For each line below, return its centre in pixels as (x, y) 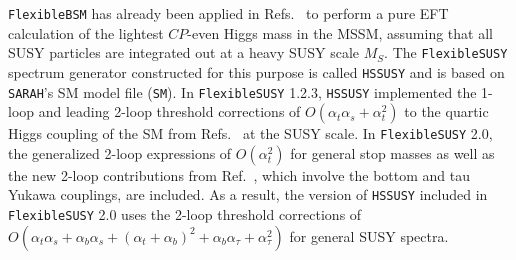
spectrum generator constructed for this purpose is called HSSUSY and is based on (256, 71)
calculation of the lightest (86, 32)
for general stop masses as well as (392, 152)
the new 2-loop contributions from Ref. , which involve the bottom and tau (239, 174)
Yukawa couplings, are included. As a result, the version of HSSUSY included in (248, 194)
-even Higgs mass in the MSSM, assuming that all (340, 32)
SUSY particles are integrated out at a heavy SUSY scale (184, 52)
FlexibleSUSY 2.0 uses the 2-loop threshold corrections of (185, 214)
